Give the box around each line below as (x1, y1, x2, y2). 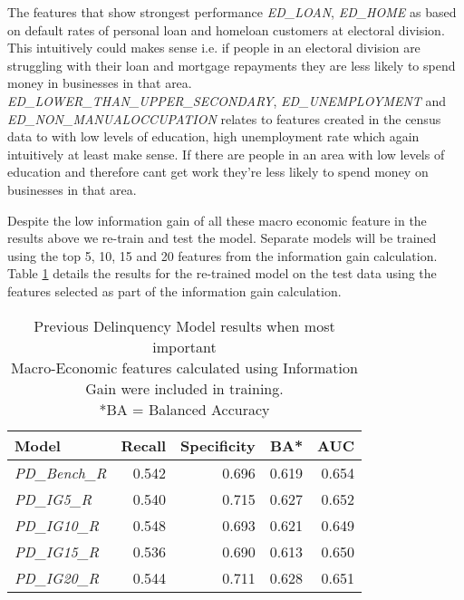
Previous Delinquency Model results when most (34, 315, 335, 336)
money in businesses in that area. (7, 73, 192, 92)
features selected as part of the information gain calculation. (7, 281, 342, 300)
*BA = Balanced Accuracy (99, 398, 270, 420)
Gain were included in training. (85, 377, 284, 399)
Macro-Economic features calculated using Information (11, 356, 358, 378)
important (152, 335, 217, 357)
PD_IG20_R (14, 566, 100, 588)
